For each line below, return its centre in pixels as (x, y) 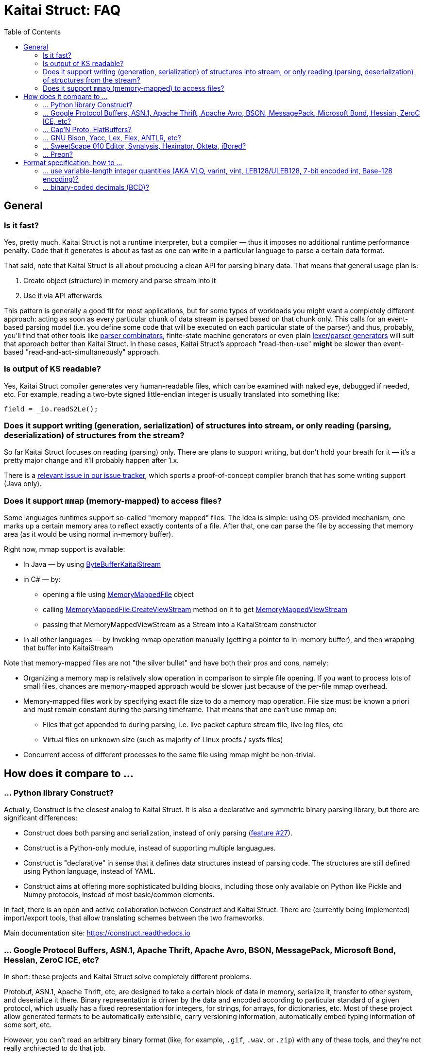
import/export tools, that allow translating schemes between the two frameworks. (134, 918)
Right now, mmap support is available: (65, 549)
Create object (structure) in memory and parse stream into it (120, 280)
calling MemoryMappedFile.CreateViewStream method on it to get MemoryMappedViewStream (195, 610)
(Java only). (23, 484)
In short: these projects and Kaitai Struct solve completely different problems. (128, 977)
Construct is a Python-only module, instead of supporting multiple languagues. (150, 848)
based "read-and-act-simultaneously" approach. (82, 352)
